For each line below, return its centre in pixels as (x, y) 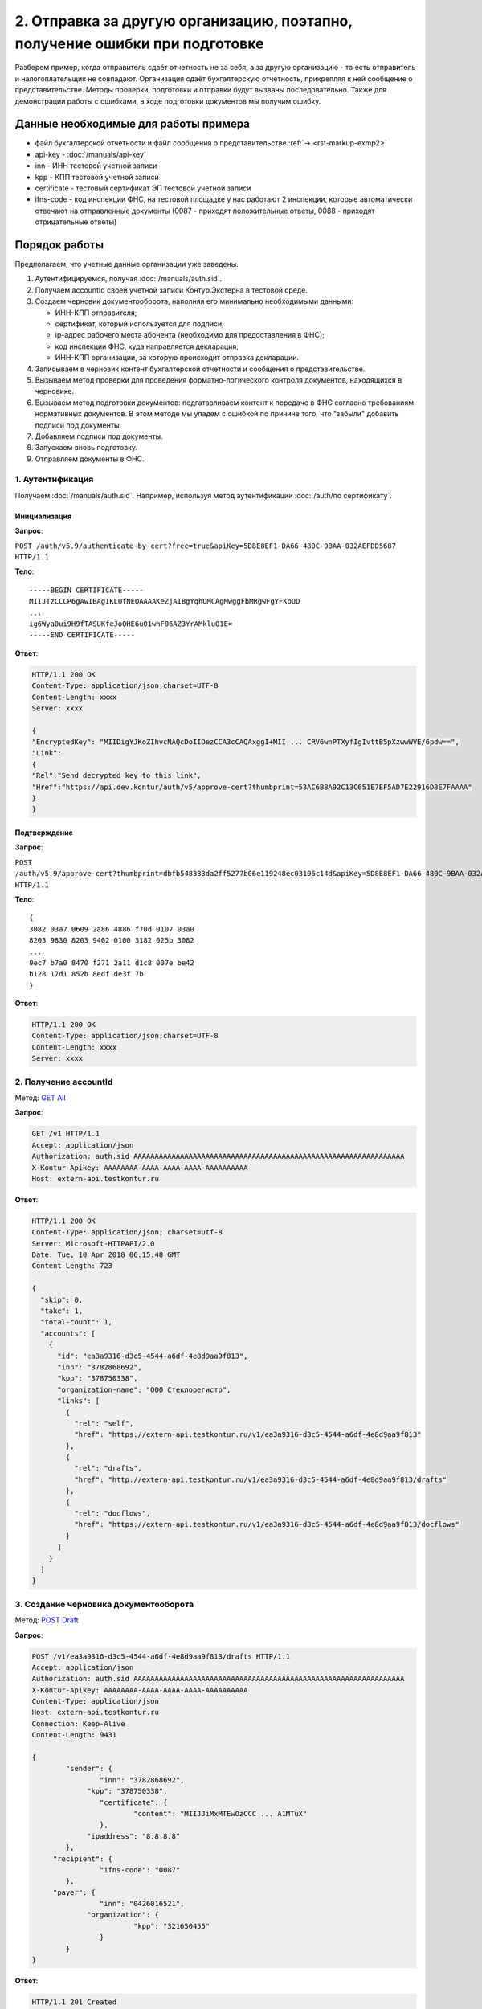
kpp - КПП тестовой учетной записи (97, 177)
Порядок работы (59, 245)
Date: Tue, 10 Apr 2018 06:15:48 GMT (106, 1255)
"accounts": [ (68, 1333)
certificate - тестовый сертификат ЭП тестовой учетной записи (143, 188)
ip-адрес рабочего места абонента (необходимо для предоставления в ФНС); (190, 335)
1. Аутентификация (54, 480)
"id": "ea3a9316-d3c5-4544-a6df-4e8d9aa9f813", (153, 1356)
